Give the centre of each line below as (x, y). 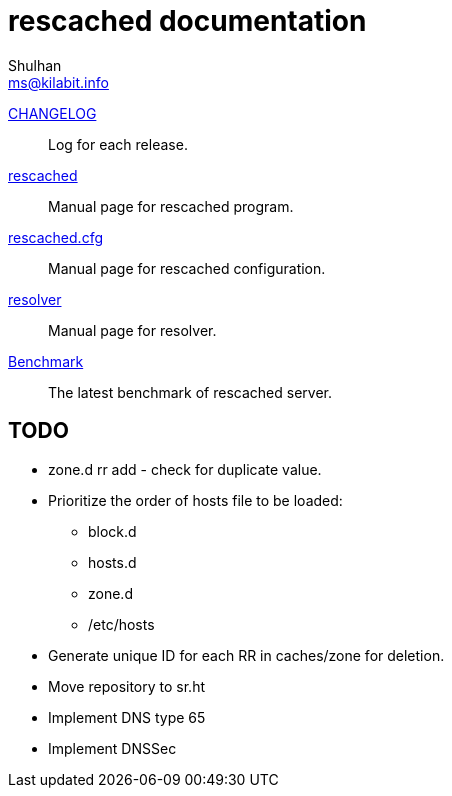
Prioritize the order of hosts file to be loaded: (195, 500)
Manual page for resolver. (132, 330)
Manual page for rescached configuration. (187, 268)
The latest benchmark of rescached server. (190, 392)
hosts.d (112, 562)
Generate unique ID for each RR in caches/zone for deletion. (246, 655)
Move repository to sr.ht (126, 686)
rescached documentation (187, 21)
